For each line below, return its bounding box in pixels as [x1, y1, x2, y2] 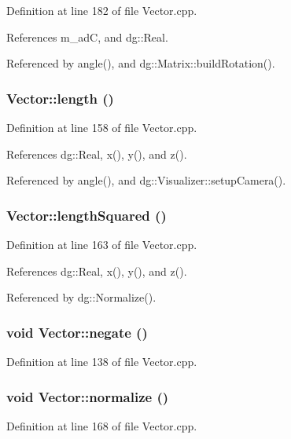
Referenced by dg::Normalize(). [6, 289, 157, 305]
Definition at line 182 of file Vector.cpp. [6, 2, 197, 18]
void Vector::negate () [6, 322, 148, 342]
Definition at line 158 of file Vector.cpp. [6, 119, 197, 135]
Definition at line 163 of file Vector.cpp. [6, 236, 197, 252]
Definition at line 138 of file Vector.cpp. [6, 353, 197, 369]
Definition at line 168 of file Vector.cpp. [6, 417, 197, 434]
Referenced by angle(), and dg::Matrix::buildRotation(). [6, 55, 275, 71]
